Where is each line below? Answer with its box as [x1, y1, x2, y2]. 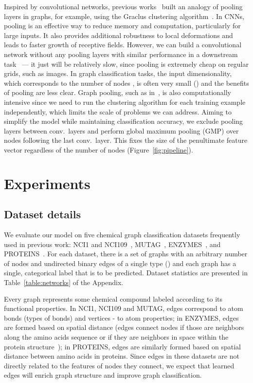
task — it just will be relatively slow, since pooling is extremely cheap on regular [4, 58, 249, 69]
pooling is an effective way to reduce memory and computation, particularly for [4, 20, 241, 31]
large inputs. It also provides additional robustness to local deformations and [4, 30, 233, 40]
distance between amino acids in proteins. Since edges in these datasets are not [4, 351, 239, 361]
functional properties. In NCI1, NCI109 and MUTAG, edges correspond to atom [4, 303, 243, 313]
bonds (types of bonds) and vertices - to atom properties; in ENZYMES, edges [4, 312, 239, 323]
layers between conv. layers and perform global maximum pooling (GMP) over [4, 125, 239, 135]
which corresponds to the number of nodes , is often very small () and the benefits [4, 77, 249, 88]
